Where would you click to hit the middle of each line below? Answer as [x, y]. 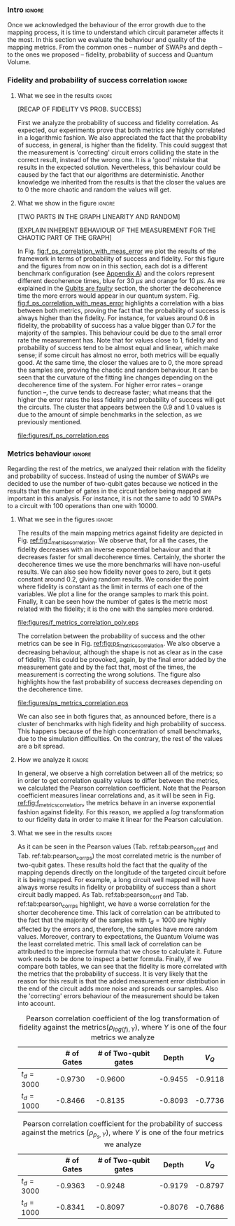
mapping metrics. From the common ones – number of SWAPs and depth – [115, 48]
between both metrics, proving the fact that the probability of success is [121, 310]
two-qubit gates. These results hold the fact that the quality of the [112, 865]
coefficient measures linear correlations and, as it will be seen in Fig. [116, 795]
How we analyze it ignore [53, 760]
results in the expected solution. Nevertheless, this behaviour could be [119, 167]
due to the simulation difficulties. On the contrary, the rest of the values [120, 739]
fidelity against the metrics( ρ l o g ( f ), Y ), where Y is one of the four [122, 1028]
